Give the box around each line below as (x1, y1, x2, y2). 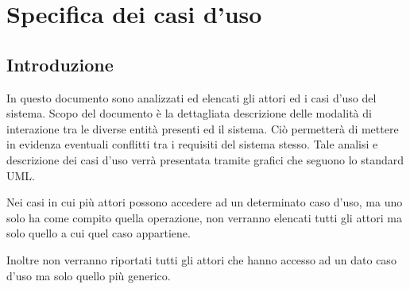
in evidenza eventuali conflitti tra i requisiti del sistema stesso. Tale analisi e (6, 136, 378, 152)
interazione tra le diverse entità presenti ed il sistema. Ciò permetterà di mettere (6, 120, 399, 137)
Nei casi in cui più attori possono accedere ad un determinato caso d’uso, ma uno (6, 194, 403, 210)
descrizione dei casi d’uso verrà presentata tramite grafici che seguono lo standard (6, 151, 404, 168)
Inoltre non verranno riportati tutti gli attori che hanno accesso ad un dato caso (6, 251, 396, 268)
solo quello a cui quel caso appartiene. (6, 225, 191, 241)
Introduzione (6, 52, 114, 76)
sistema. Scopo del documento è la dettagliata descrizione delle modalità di (6, 105, 372, 121)
